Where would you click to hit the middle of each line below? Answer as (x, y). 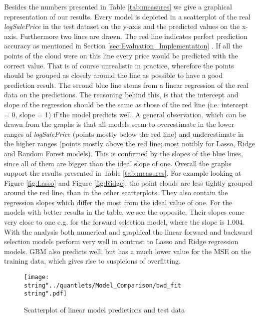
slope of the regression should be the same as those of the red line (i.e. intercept (126, 104)
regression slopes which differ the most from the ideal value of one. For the (118, 202)
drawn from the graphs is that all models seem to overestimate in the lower (119, 124)
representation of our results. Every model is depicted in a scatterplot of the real (127, 16)
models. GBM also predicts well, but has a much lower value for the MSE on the (128, 251)
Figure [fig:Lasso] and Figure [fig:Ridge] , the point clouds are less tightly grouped (128, 182)
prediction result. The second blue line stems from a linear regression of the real (126, 85)
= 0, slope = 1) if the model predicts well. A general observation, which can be (125, 114)
